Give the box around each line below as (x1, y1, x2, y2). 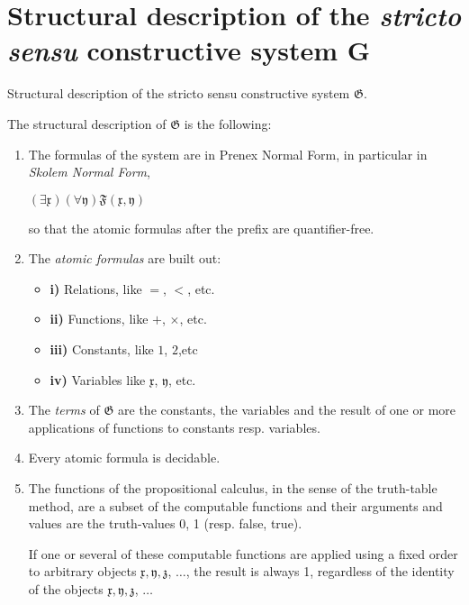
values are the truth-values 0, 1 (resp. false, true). (28, 514, 302, 533)
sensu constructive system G (7, 32, 371, 69)
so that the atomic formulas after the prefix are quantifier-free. (28, 218, 374, 237)
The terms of (28, 400, 100, 419)
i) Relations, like (50, 279, 142, 298)
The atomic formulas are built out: (28, 249, 221, 268)
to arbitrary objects (28, 562, 137, 581)
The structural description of (7, 114, 167, 133)
